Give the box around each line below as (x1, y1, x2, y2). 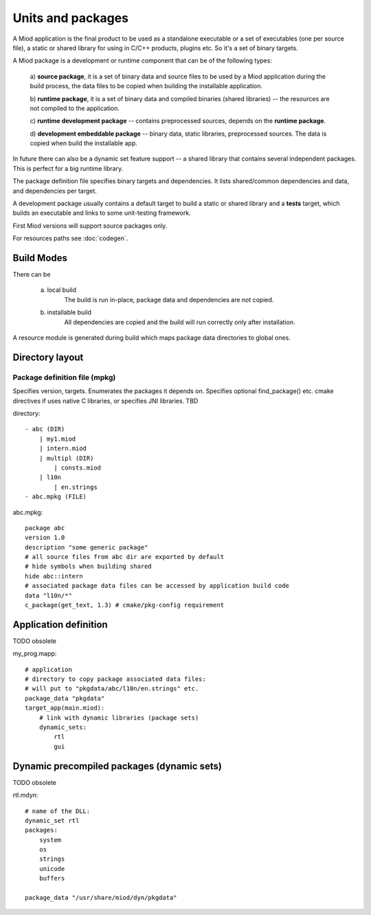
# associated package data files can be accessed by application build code (25, 582, 290, 590)
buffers (38, 874, 65, 883)
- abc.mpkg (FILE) (25, 493, 87, 501)
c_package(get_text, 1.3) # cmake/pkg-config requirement (25, 601, 225, 609)
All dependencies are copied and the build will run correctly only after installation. (64, 317, 295, 326)
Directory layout (12, 351, 84, 363)
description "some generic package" (25, 543, 148, 551)
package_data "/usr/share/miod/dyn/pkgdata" (25, 894, 178, 902)
